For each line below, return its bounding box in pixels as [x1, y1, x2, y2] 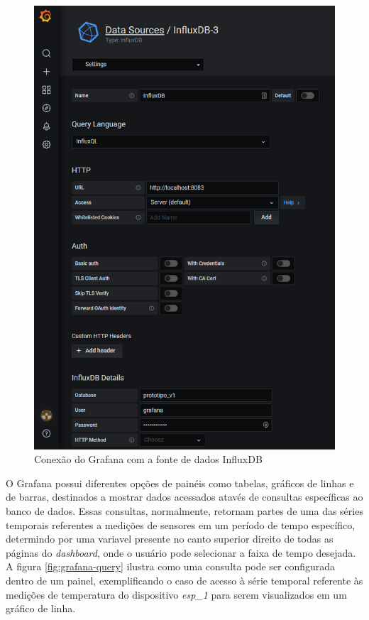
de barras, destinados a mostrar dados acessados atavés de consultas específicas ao [6, 489, 363, 504]
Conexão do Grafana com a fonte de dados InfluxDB [34, 452, 263, 467]
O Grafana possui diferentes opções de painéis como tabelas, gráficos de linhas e [6, 475, 354, 490]
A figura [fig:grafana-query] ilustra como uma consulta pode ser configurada [6, 559, 336, 574]
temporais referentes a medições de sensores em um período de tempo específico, [6, 517, 356, 532]
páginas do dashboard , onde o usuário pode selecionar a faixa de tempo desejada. [6, 545, 356, 560]
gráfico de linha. [6, 601, 76, 616]
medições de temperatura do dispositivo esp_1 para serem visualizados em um [6, 587, 347, 602]
